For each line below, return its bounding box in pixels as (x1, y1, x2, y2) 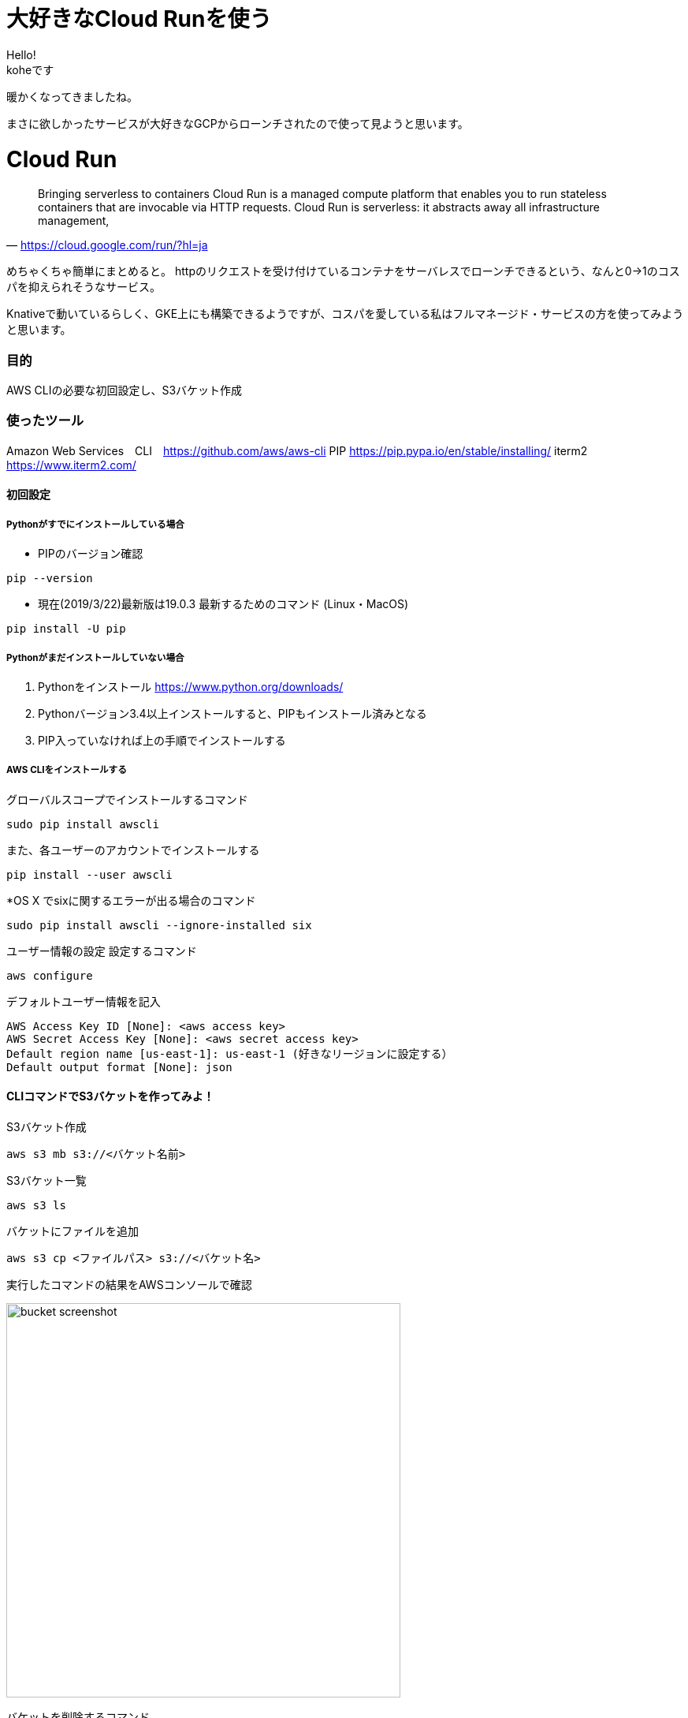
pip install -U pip (6, 622, 126, 636)
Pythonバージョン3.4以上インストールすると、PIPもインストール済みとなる (38, 706, 427, 720)
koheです (6, 62, 54, 77)
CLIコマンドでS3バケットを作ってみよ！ (6, 1089, 214, 1104)
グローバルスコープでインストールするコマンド (6, 792, 248, 806)
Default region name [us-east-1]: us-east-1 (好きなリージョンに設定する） (6, 1047, 453, 1060)
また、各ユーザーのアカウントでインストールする (6, 842, 260, 857)
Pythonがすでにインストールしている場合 (6, 518, 184, 530)
